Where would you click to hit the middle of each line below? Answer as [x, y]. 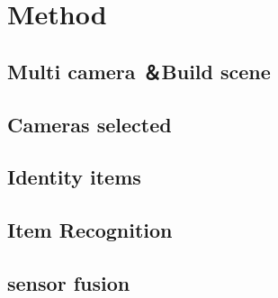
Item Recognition [90, 230]
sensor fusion [69, 282]
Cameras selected [90, 124]
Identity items [74, 177]
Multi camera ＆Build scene [139, 71]
